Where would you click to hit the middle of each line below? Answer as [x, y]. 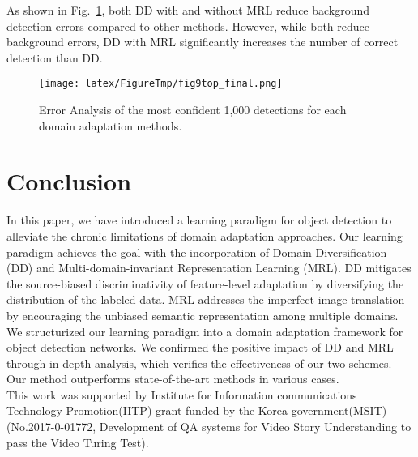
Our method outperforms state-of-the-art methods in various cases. [173, 379]
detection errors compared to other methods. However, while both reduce [188, 26]
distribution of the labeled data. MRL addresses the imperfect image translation [206, 299]
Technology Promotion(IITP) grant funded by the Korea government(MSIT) [197, 410]
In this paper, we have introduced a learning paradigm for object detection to [199, 220]
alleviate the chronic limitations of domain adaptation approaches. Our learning [205, 235]
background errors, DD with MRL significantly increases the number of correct [203, 42]
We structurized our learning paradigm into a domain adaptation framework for [205, 331]
